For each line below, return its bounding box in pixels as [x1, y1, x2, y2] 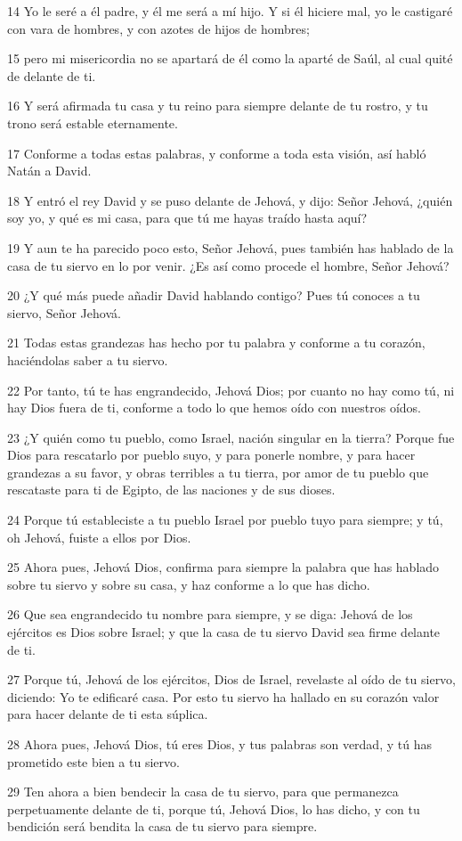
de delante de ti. [7, 66, 96, 85]
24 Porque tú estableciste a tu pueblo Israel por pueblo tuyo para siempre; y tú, [7, 510, 443, 529]
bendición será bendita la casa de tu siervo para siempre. [7, 817, 318, 836]
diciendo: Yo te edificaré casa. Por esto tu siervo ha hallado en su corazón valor [7, 687, 440, 706]
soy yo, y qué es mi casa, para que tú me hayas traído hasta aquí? [7, 208, 368, 227]
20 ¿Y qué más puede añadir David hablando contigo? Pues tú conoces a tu [7, 286, 420, 305]
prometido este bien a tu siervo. [7, 752, 180, 771]
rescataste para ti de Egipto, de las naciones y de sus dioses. [7, 480, 336, 499]
